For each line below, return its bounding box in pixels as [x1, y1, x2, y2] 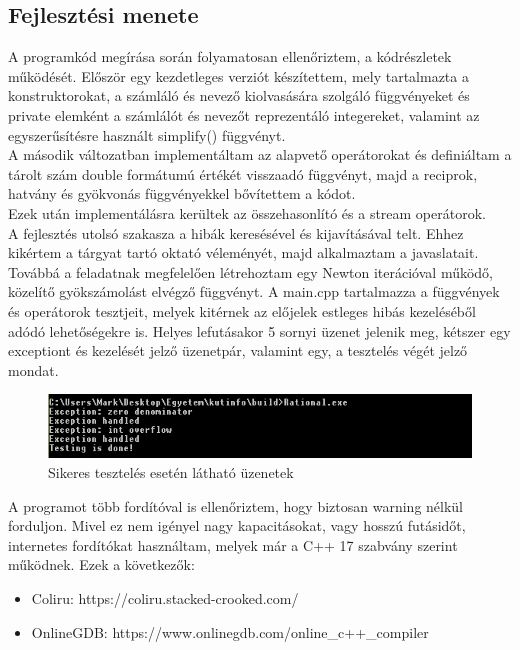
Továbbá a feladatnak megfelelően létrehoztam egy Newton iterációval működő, [8, 261, 493, 282]
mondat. [8, 359, 59, 380]
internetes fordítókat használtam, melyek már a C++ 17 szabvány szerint [8, 534, 458, 555]
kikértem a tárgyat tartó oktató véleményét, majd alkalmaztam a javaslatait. [8, 242, 479, 263]
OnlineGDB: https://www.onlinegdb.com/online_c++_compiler [31, 621, 429, 642]
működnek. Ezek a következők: [8, 554, 195, 575]
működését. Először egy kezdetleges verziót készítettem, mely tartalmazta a [8, 65, 469, 86]
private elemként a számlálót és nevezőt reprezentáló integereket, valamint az [8, 104, 480, 125]
